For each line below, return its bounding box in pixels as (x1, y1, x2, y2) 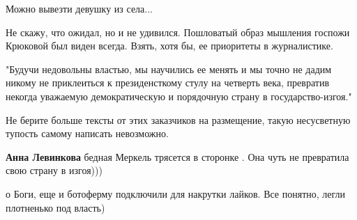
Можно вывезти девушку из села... (6, 1, 153, 15)
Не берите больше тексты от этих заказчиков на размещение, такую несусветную (6, 112, 351, 127)
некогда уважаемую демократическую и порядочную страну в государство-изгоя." (6, 88, 352, 103)
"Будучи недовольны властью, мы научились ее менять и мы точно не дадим (6, 61, 332, 76)
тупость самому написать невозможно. (6, 126, 169, 141)
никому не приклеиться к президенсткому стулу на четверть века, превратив (6, 75, 329, 90)
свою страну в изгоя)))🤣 (6, 163, 105, 178)
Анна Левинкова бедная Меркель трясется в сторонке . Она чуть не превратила (6, 149, 349, 164)
